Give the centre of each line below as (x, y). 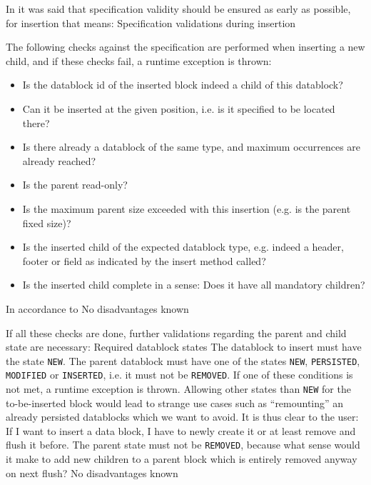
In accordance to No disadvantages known (97, 308)
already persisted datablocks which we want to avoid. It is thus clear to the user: (182, 417)
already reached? (59, 160)
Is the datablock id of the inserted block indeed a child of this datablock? (183, 85)
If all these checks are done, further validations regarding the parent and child (176, 332)
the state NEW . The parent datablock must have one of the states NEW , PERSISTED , (183, 360)
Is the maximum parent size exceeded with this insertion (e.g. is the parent (187, 208)
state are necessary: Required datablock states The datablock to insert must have (184, 347)
